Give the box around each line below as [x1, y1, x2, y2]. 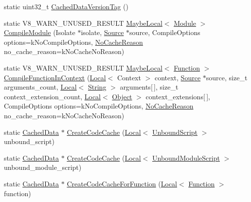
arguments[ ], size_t [120, 82, 179, 92]
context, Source [154, 72, 201, 82]
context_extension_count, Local [4, 91, 101, 101]
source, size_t [206, 72, 248, 82]
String [88, 82, 107, 92]
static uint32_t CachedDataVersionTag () [4, 1, 128, 11]
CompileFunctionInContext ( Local [4, 72, 106, 82]
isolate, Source [81, 27, 124, 37]
